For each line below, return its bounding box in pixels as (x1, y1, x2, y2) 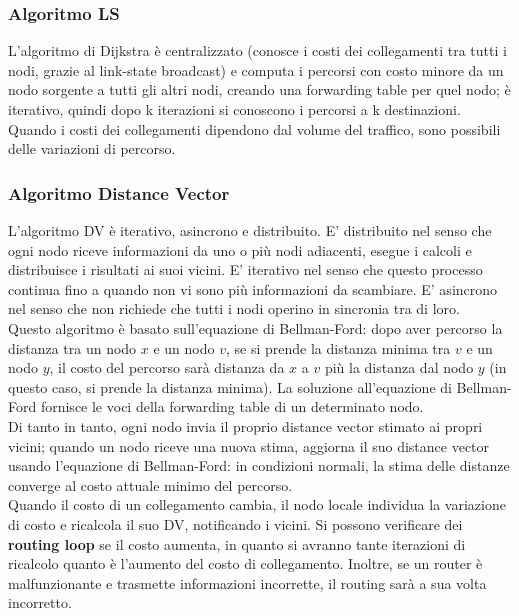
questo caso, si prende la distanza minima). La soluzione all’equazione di (8, 376, 452, 397)
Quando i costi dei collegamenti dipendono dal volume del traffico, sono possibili (8, 118, 501, 139)
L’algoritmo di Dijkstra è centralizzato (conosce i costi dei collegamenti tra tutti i (8, 40, 507, 61)
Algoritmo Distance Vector (8, 180, 230, 205)
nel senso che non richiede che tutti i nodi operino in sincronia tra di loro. (8, 298, 460, 319)
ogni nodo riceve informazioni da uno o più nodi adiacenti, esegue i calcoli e (8, 239, 472, 260)
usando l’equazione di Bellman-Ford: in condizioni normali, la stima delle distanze (8, 455, 510, 476)
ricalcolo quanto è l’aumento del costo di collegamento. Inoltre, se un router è (8, 553, 483, 574)
